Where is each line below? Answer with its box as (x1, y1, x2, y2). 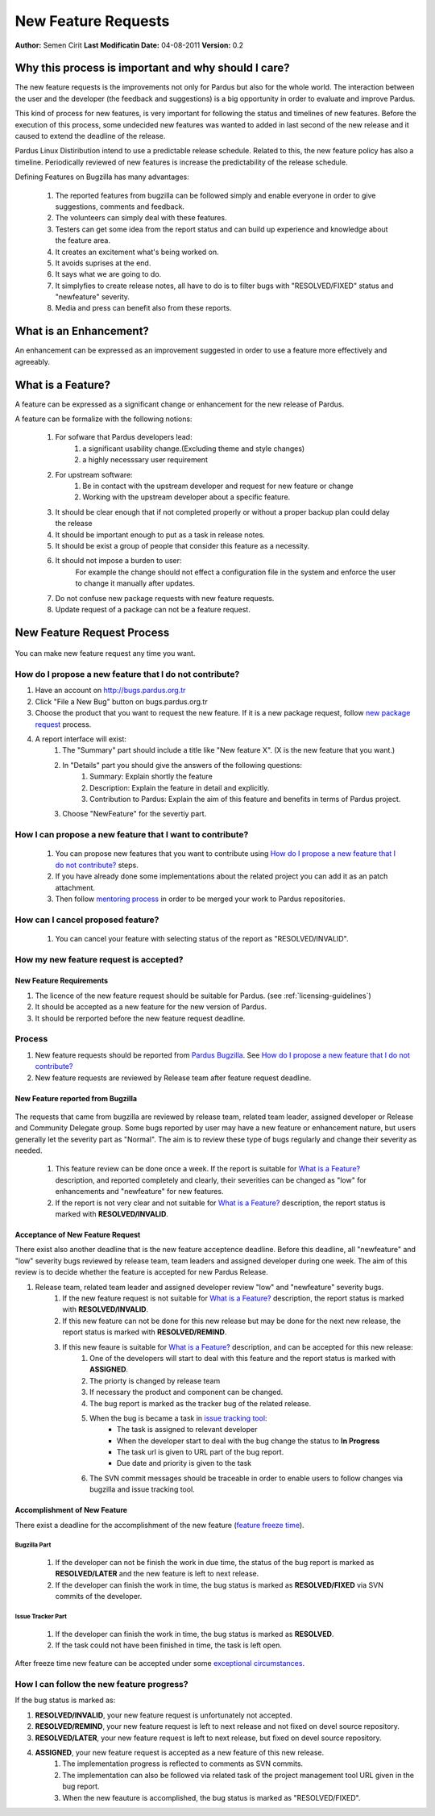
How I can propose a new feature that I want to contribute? (14, 829, 249, 841)
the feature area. (55, 236, 110, 245)
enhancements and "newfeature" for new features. (55, 1187, 224, 1196)
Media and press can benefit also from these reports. (55, 303, 232, 313)
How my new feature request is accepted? (14, 954, 184, 965)
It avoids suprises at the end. (55, 258, 151, 268)
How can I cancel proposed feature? (14, 914, 159, 925)
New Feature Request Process (14, 625, 170, 639)
